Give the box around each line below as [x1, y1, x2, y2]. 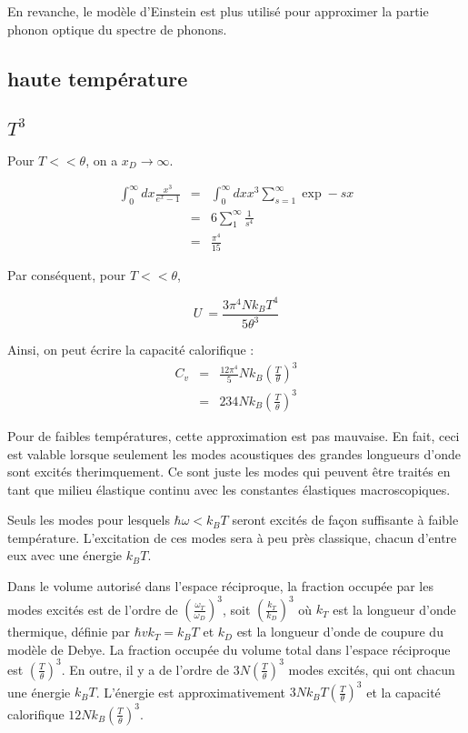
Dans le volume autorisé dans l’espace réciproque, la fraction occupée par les [7, 577, 433, 596]
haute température [7, 64, 188, 92]
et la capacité [366, 682, 441, 701]
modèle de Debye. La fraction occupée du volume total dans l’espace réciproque [7, 639, 451, 658]
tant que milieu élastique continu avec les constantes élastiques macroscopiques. [7, 479, 451, 498]
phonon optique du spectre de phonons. [7, 19, 227, 38]
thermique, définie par [7, 622, 131, 641]
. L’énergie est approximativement [95, 682, 286, 701]
